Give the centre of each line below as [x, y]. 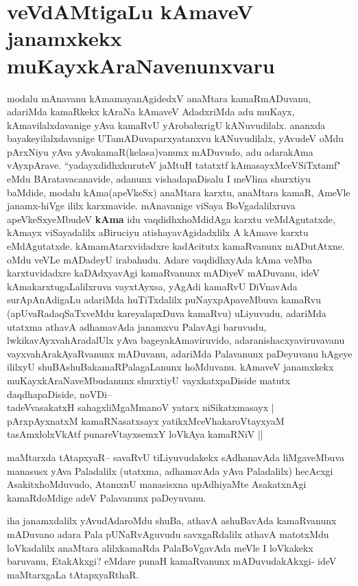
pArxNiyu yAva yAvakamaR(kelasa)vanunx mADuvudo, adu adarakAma [160, 151]
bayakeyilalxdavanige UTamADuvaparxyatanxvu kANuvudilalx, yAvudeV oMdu [176, 138]
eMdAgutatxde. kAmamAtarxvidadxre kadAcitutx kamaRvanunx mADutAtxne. [176, 246]
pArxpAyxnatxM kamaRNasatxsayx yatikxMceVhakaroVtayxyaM [146, 420]
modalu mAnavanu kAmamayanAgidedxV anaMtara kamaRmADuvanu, [159, 98]
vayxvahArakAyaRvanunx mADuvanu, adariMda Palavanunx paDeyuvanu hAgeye [180, 353]
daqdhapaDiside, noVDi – [59, 394]
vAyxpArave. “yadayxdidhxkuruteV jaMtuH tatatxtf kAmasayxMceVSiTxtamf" [174, 165]
